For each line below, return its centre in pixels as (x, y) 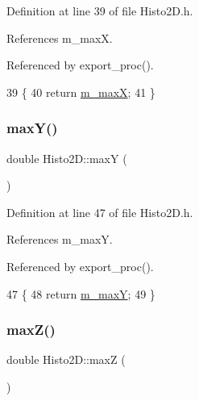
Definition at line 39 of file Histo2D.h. (100, 10)
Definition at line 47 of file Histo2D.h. (100, 212)
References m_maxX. (60, 38)
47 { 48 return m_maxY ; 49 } (81, 293)
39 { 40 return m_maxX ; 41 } (81, 92)
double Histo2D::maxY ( (67, 158)
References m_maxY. (60, 239)
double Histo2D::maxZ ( (66, 359)
